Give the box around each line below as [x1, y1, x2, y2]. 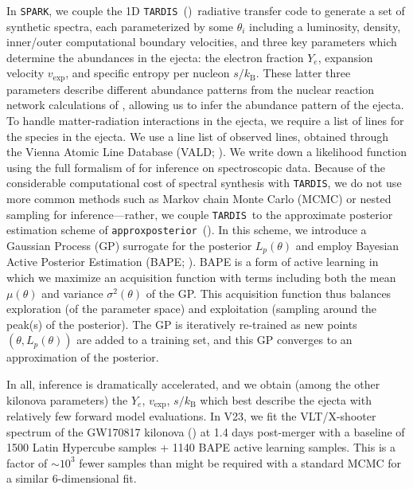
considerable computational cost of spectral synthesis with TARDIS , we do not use [6, 174, 402, 191]
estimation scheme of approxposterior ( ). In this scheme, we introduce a [6, 221, 367, 238]
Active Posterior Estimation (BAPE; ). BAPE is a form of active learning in [6, 253, 379, 270]
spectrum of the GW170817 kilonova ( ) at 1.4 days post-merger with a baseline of [6, 423, 405, 440]
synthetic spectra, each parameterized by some [6, 18, 233, 34]
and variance [41, 284, 103, 301]
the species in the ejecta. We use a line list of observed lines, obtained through [6, 127, 389, 144]
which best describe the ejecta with [200, 391, 372, 408]
